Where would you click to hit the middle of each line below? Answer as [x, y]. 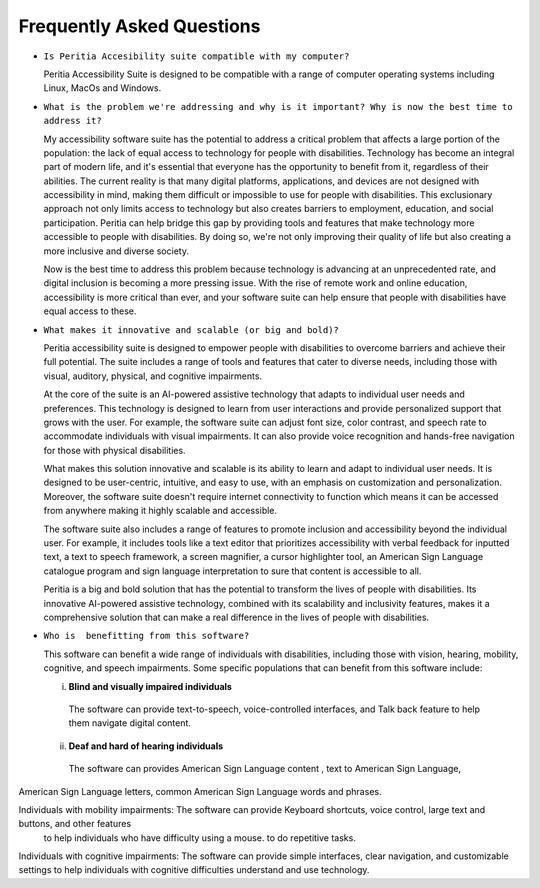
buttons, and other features [75, 824]
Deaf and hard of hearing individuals [146, 746]
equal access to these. [90, 311]
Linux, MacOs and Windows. [102, 88]
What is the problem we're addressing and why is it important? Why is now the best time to [278, 106]
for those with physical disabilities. [114, 450]
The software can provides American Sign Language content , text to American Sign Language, [265, 769]
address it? [72, 121]
